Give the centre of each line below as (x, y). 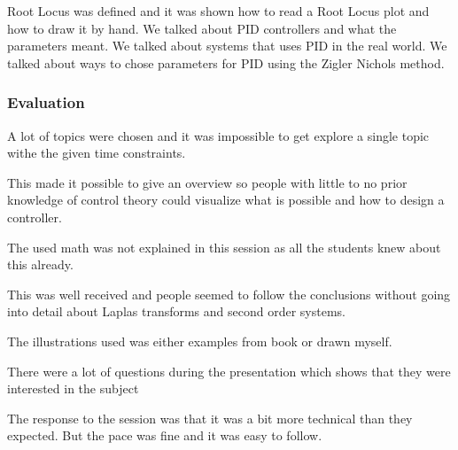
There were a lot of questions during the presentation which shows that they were (229, 371)
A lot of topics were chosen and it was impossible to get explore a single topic (218, 135)
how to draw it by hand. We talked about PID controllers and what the (202, 28)
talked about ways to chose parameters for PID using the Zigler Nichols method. (226, 62)
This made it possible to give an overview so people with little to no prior (207, 182)
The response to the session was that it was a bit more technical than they (210, 418)
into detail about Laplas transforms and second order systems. (177, 311)
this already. (40, 264)
